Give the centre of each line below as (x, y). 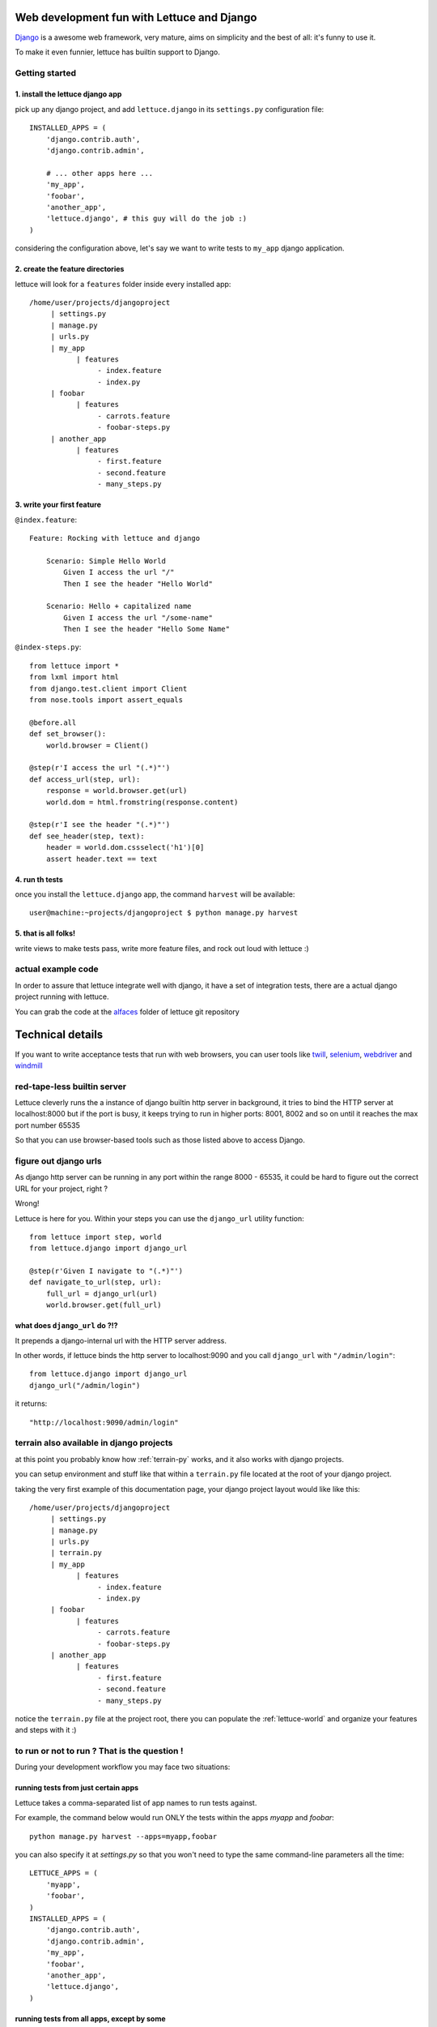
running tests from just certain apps (77, 1788)
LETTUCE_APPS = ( (64, 1873)
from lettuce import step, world (95, 1237)
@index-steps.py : (48, 647)
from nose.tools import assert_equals (106, 700)
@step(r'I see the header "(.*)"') (100, 825)
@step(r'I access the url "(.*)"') (100, 768)
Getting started (46, 73)
